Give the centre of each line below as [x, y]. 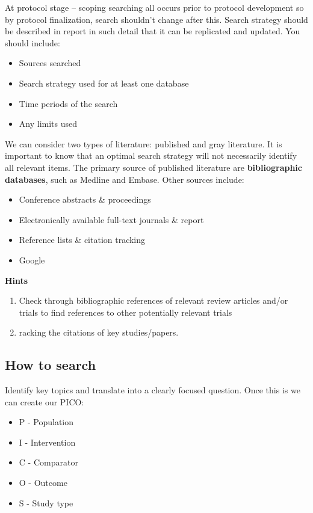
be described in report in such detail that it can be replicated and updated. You [153, 31]
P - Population [46, 422]
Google [32, 260]
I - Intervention [47, 442]
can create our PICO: [45, 401]
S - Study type [46, 502]
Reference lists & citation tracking [82, 240]
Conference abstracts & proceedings [85, 199]
